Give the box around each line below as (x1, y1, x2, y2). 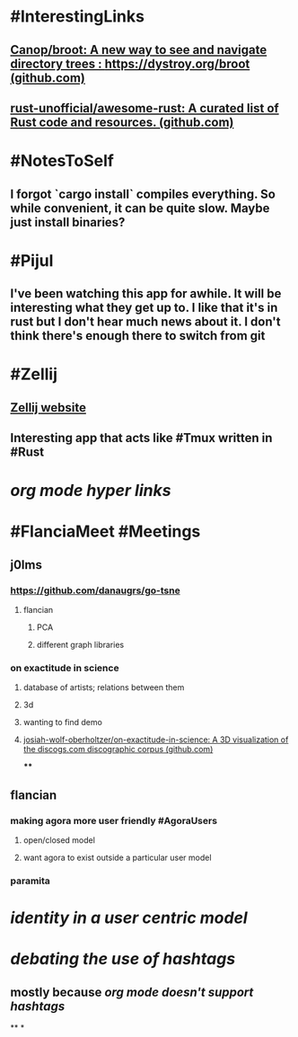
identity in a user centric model (10, 908, 248, 928)
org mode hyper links (10, 481, 171, 501)
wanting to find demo (22, 717, 102, 728)
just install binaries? (10, 214, 126, 230)
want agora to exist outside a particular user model (22, 852, 212, 864)
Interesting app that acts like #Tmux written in (10, 430, 273, 446)
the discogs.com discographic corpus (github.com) (22, 744, 214, 755)
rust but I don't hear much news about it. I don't (10, 315, 281, 330)
